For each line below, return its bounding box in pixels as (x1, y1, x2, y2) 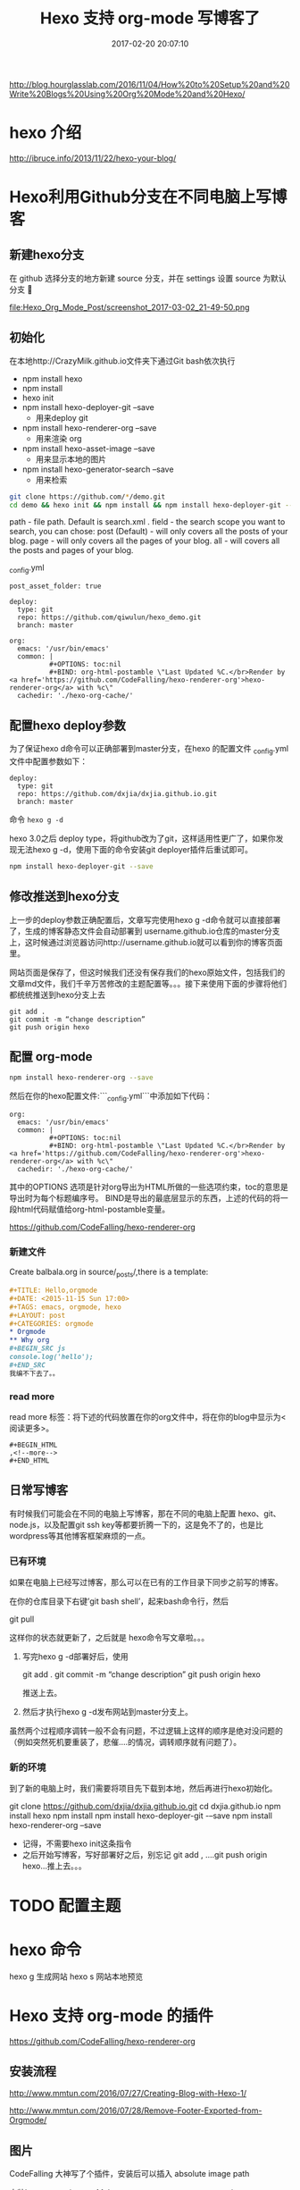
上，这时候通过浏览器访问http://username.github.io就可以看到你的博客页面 (9, 936, 283, 947)
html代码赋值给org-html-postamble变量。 (16, 1204, 171, 1215)
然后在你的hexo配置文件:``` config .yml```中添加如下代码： (9, 1091, 212, 1103)
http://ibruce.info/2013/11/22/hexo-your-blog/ (9, 153, 177, 164)
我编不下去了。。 (9, 1369, 60, 1378)
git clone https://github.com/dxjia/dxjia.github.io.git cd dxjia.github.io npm (9, 1801, 281, 1812)
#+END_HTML (9, 1456, 50, 1465)
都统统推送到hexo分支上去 (9, 989, 105, 1000)
